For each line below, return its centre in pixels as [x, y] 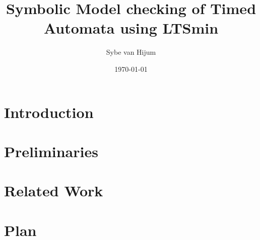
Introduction [49, 112]
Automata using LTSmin [131, 28]
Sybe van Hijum [131, 52]
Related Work [54, 191]
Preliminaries [51, 151]
